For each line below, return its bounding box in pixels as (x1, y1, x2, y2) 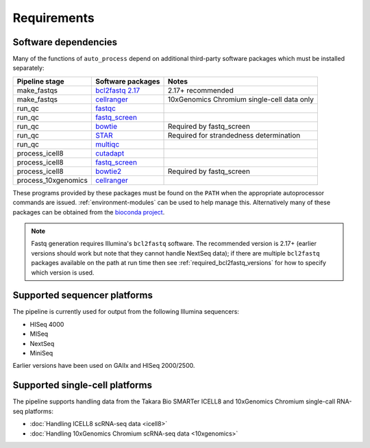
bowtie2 (95, 166, 122, 176)
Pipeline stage (16, 76, 64, 86)
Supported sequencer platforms (12, 290, 153, 301)
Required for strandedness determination (168, 130, 301, 140)
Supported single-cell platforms (12, 379, 152, 391)
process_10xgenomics (16, 175, 88, 185)
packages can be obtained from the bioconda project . (12, 208, 165, 216)
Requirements (12, 10, 95, 25)
